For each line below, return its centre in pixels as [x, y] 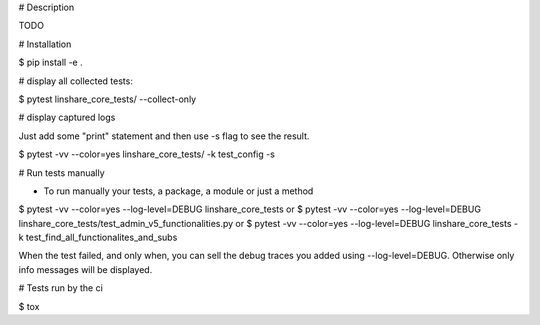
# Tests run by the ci [61, 288]
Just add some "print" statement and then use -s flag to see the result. [164, 136]
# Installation [45, 44]
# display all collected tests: [76, 81]
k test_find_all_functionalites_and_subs [98, 237]
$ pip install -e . [51, 62]
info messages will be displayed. [85, 269]
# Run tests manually [61, 172]
